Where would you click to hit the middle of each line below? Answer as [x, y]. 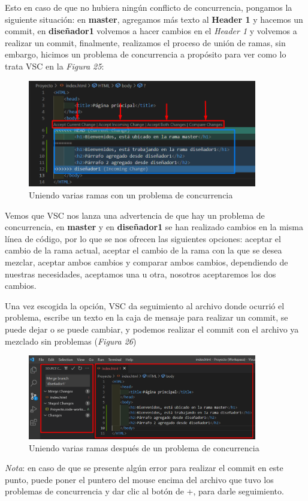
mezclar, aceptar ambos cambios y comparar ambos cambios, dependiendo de [147, 262]
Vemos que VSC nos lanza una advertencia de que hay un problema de [135, 215]
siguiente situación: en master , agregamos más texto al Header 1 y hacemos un [154, 19]
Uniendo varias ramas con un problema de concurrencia [131, 195]
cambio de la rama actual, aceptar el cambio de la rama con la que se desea [144, 250]
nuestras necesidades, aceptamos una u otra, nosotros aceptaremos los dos [141, 274]
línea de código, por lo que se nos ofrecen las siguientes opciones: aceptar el [143, 238]
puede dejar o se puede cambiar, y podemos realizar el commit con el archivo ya [152, 329]
